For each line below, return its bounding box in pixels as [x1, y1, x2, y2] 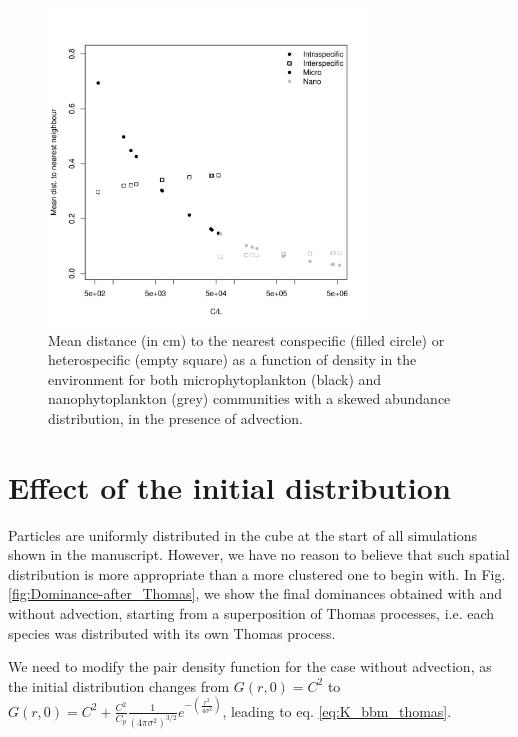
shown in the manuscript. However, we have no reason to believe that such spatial [8, 544, 510, 565]
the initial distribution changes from [8, 675, 230, 696]
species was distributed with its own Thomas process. [8, 622, 336, 643]
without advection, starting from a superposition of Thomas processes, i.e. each [8, 603, 495, 624]
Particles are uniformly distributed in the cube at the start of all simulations [8, 524, 478, 545]
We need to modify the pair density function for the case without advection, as [8, 656, 492, 677]
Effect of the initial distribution [8, 466, 451, 507]
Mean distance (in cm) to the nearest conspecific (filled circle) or [48, 329, 445, 350]
